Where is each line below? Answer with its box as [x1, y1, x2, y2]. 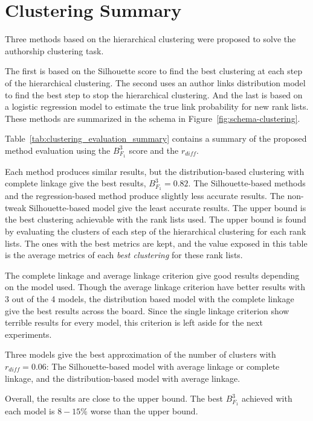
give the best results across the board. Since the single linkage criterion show [5, 304, 289, 317]
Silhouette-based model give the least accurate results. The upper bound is [29, 201, 306, 214]
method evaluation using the [5, 144, 111, 156]
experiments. [5, 328, 52, 340]
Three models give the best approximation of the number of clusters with [5, 348, 276, 361]
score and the [129, 144, 179, 156]
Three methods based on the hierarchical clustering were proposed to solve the [5, 33, 296, 45]
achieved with [242, 392, 292, 405]
